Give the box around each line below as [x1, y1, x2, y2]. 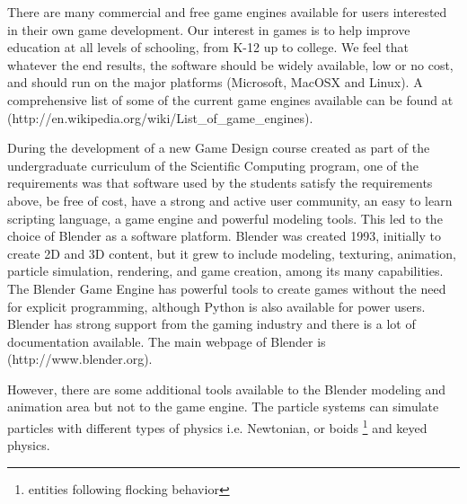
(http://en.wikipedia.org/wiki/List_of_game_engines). [7, 108, 313, 127]
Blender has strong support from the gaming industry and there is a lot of [7, 314, 416, 333]
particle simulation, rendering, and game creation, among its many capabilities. [7, 261, 444, 280]
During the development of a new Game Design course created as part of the [7, 138, 430, 157]
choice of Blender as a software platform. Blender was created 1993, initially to [7, 226, 441, 245]
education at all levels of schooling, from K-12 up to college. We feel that [7, 38, 410, 57]
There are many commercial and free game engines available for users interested [7, 3, 447, 21]
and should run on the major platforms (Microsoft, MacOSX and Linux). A [7, 73, 423, 92]
